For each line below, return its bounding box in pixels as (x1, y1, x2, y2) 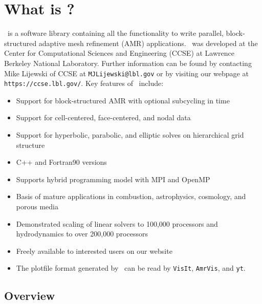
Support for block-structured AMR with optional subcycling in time (16, 95, 230, 105)
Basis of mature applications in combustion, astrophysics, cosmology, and (16, 191, 246, 202)
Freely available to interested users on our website (16, 245, 172, 256)
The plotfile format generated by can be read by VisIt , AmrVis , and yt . (16, 263, 246, 273)
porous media (16, 201, 58, 211)
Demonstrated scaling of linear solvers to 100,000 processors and (16, 218, 218, 229)
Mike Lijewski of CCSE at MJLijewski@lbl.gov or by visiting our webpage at (4, 68, 249, 78)
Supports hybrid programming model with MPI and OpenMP (16, 173, 210, 184)
